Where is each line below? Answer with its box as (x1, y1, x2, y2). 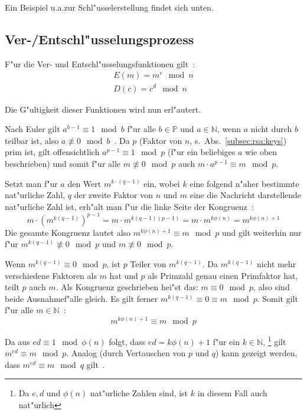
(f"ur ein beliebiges (168, 146, 236, 158)
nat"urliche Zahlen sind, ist (90, 387, 188, 399)
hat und (109, 269, 138, 281)
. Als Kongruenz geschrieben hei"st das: (55, 281, 198, 293)
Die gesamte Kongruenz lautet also (5, 226, 131, 238)
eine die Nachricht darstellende (190, 189, 302, 201)
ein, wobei (143, 177, 180, 189)
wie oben (245, 146, 277, 158)
